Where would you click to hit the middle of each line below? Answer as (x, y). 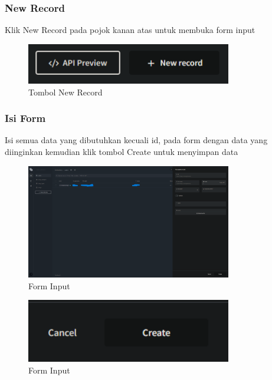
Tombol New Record (65, 92)
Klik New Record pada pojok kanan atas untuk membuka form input (130, 30)
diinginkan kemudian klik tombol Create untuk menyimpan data (122, 152)
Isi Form (25, 118)
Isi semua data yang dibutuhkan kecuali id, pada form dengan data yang (136, 140)
